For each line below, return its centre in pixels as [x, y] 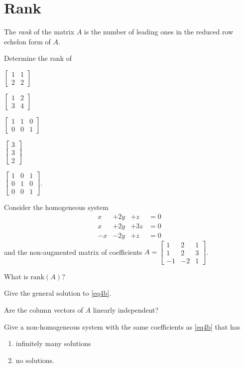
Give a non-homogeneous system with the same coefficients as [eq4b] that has [122, 326]
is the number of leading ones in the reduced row [159, 32]
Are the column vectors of [44, 310]
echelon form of [27, 41]
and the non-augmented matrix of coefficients [73, 252]
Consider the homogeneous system [56, 207]
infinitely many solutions [53, 343]
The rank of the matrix [39, 32]
